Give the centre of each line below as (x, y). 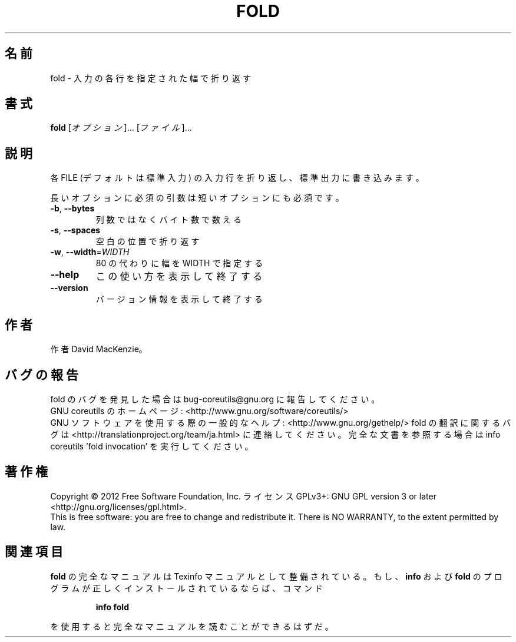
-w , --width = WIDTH (90, 252)
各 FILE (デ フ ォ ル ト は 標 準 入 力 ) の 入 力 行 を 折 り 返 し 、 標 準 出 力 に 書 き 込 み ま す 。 (237, 178)
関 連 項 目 (34, 552)
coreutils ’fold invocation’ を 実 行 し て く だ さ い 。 (152, 446)
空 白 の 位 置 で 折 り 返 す (148, 241)
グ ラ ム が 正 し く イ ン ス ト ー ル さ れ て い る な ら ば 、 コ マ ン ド (186, 588)
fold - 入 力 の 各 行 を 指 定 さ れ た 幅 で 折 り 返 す (150, 78)
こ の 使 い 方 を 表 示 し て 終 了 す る (179, 277)
